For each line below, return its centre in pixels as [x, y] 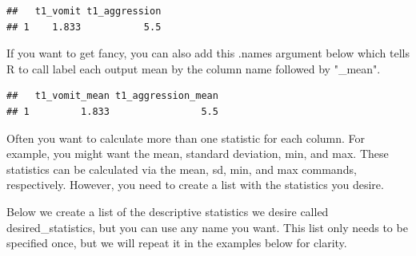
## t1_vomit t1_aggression [84, 11]
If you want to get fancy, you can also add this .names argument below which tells [208, 53]
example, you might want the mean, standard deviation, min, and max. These [198, 154]
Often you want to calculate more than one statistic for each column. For [186, 138]
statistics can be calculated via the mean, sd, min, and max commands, [182, 169]
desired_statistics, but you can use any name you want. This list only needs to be [207, 227]
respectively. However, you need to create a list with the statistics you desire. [195, 185]
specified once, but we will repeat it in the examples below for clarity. [177, 243]
